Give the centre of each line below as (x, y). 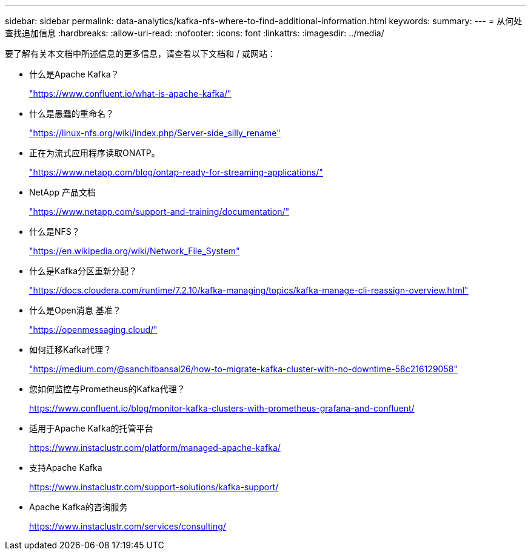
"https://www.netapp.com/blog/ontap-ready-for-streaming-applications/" (176, 172)
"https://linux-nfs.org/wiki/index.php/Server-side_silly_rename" (155, 133)
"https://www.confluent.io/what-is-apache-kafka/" (130, 94)
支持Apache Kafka (66, 468)
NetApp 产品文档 (63, 192)
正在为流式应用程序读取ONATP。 (95, 153)
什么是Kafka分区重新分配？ (83, 271)
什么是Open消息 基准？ (75, 310)
